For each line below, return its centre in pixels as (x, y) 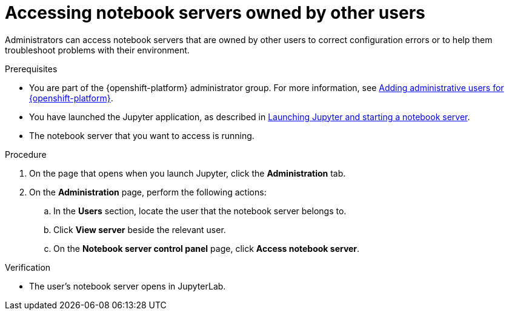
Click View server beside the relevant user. (140, 229)
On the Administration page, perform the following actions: (148, 192)
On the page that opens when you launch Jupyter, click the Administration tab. (188, 173)
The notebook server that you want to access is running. (142, 135)
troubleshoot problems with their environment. (97, 50)
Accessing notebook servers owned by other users (215, 13)
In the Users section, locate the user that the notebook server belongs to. (200, 211)
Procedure (26, 154)
